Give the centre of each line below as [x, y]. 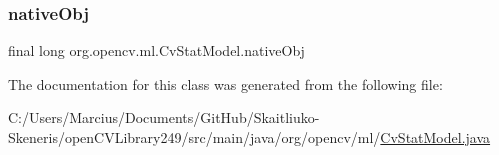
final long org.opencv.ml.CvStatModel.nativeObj [156, 50]
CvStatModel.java [435, 137]
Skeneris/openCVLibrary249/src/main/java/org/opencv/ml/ [194, 137]
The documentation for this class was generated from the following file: [225, 83]
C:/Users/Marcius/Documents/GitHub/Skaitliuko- [164, 117]
